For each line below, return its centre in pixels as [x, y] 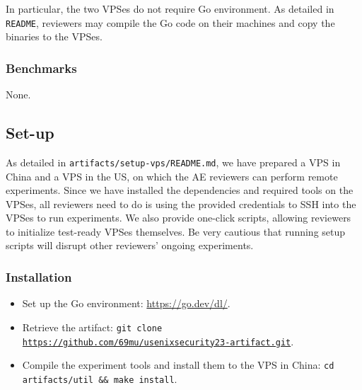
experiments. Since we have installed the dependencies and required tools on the [180, 190]
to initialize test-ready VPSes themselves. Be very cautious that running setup [176, 231]
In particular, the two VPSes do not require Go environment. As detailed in [170, 8]
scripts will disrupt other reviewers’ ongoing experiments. [130, 245]
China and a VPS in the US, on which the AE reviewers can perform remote [172, 176]
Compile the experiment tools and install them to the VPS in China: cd [178, 365]
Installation [39, 277]
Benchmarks [41, 68]
